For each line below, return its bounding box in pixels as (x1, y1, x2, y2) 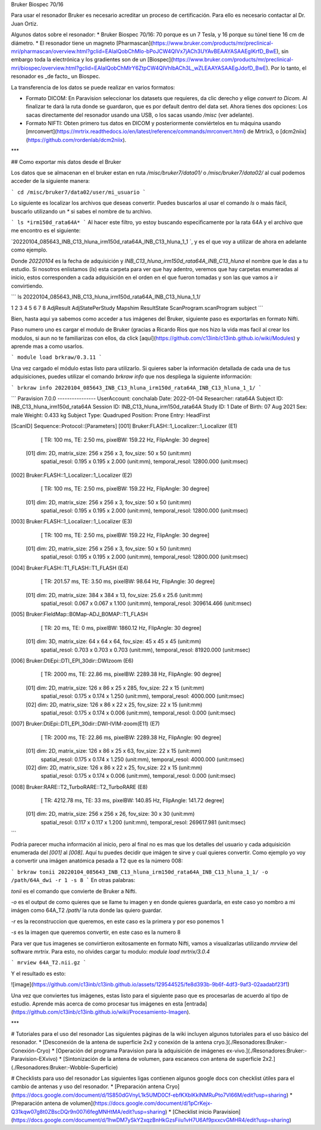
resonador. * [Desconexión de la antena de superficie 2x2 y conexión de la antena (11, 1039, 212, 1046)
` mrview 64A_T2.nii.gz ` (11, 960, 87, 966)
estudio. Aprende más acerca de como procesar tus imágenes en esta (11, 1000, 184, 1007)
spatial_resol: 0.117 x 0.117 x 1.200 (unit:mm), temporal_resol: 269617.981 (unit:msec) (40, 818, 246, 825)
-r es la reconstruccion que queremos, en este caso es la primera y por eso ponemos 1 (11, 918, 224, 925)
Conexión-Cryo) (11, 1047, 51, 1054)
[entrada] (184, 1000, 207, 1007)
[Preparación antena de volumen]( (11, 1100, 95, 1107)
